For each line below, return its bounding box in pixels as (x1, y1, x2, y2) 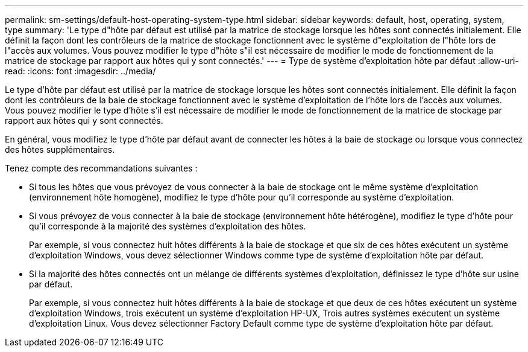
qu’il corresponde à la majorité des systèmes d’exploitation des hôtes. (29, 221, 306, 231)
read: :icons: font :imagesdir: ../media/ (5, 66, 156, 76)
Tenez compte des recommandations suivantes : (5, 163, 198, 173)
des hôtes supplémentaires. (5, 144, 115, 155)
